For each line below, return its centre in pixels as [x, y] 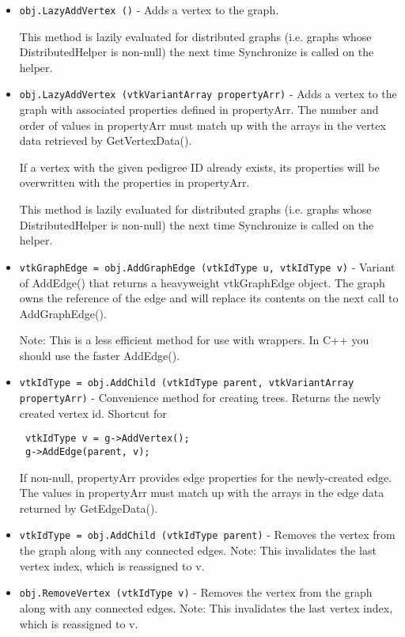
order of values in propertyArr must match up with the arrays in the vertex [202, 125]
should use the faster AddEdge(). [100, 355]
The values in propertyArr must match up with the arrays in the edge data [202, 493]
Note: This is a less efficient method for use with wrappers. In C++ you [194, 340]
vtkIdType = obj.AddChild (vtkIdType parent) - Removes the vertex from [207, 535]
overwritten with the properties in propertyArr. [134, 182]
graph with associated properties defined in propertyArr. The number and [199, 110]
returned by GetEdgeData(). [89, 508]
